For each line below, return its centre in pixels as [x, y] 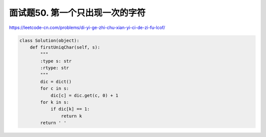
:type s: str [56, 61]
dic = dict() [56, 82]
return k [71, 116]
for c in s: [54, 89]
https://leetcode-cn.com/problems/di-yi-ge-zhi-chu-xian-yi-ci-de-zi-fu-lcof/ [87, 27]
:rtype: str [54, 68]
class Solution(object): [50, 40]
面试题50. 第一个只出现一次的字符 [77, 13]
